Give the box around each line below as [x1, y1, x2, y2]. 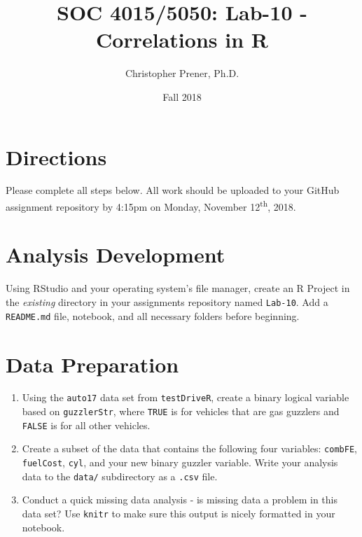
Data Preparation [6, 349, 179, 378]
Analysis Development [6, 240, 225, 269]
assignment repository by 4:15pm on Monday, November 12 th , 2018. [6, 197, 296, 214]
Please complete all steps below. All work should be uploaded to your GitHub [6, 183, 340, 197]
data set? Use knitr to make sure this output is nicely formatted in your [22, 505, 335, 520]
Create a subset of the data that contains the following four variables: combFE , [22, 441, 357, 456]
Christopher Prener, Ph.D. [125, 66, 239, 81]
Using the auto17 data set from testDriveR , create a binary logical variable [22, 390, 349, 405]
